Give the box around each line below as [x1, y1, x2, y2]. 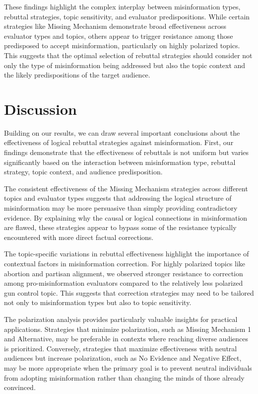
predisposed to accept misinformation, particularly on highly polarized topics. [4, 40, 240, 51]
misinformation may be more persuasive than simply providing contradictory [4, 203, 238, 213]
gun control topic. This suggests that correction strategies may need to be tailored [4, 287, 254, 298]
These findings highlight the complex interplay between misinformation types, [4, 1, 241, 11]
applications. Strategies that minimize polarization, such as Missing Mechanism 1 [4, 323, 252, 334]
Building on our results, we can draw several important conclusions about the [4, 127, 240, 138]
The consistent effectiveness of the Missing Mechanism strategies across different [4, 183, 248, 193]
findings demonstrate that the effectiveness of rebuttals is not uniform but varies [4, 147, 249, 158]
